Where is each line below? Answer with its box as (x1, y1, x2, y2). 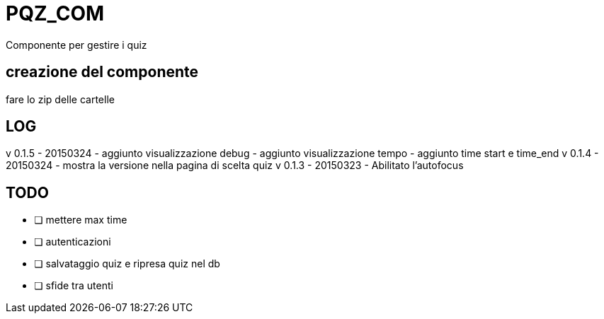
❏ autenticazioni (34, 236, 111, 248)
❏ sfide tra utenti (34, 279, 113, 292)
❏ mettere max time (34, 214, 127, 226)
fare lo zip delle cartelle (6, 93, 115, 105)
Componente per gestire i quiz (6, 38, 147, 51)
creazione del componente (6, 63, 199, 81)
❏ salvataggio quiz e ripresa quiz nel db (34, 257, 220, 270)
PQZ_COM (6, 1, 105, 25)
